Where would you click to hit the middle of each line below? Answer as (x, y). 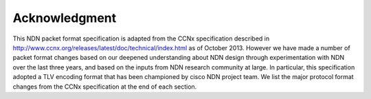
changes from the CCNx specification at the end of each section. (105, 87)
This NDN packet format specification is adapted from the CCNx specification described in (141, 38)
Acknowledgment (65, 18)
